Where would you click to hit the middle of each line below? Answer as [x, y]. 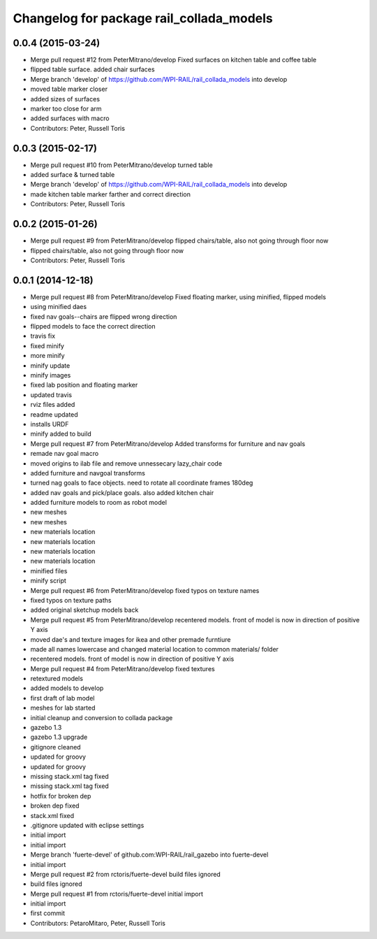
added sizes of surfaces [65, 99]
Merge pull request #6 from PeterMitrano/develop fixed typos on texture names [145, 590]
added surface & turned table [73, 175]
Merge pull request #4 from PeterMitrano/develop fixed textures [123, 668]
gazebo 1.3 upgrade [59, 737]
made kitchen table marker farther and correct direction [111, 194]
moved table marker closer [69, 89]
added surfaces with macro [70, 118]
